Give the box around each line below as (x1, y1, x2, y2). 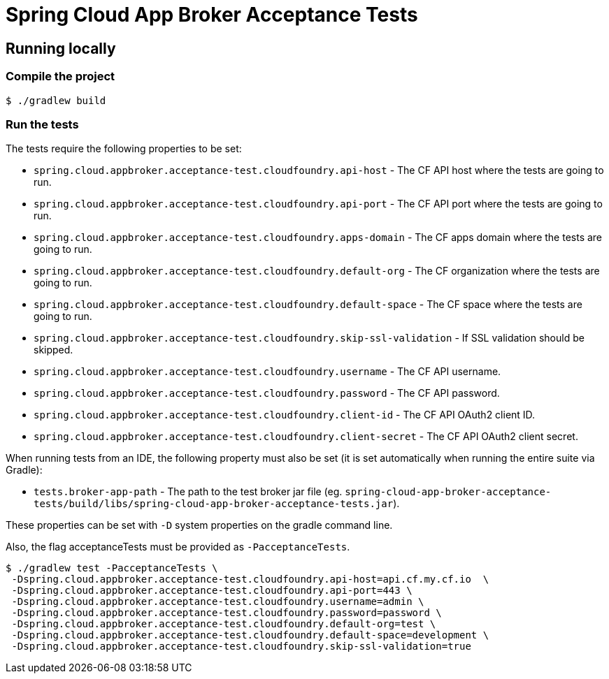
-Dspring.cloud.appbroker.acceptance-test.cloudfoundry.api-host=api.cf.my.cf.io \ (11, 574, 489, 585)
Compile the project (6, 69, 115, 84)
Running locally (6, 39, 116, 57)
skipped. (34, 344, 73, 356)
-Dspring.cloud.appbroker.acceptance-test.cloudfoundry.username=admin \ (11, 596, 424, 608)
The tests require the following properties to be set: (6, 143, 242, 155)
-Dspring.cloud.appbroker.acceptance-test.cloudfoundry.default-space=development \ (11, 629, 489, 641)
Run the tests (6, 117, 79, 131)
